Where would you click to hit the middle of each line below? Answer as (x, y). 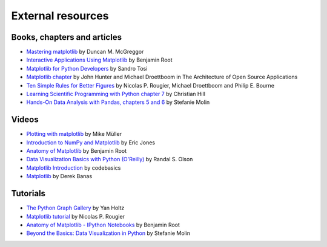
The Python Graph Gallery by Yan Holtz (75, 208)
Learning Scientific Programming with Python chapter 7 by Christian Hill (116, 94)
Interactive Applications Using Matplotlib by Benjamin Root (99, 60)
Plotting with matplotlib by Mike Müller (74, 134)
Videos (25, 120)
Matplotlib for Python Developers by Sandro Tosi (87, 68)
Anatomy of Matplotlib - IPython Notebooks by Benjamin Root (103, 225)
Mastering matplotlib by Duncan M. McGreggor (85, 52)
